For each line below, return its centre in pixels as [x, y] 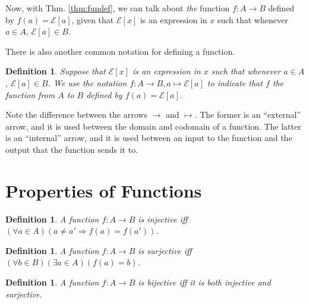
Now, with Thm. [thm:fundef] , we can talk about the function [118, 8]
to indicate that [235, 82]
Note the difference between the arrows [76, 115]
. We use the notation [87, 82]
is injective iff [163, 219]
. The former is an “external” [247, 115]
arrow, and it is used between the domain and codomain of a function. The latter [153, 126]
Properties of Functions [104, 190]
